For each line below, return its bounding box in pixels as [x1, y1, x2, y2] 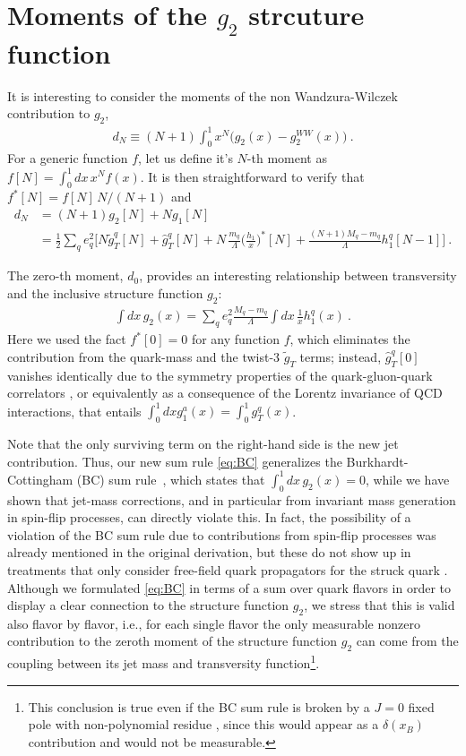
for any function [191, 330, 280, 348]
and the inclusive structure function [7, 283, 203, 302]
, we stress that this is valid [304, 596, 455, 614]
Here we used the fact [7, 330, 126, 348]
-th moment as [246, 149, 327, 168]
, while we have [365, 469, 450, 488]
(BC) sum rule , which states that [76, 469, 265, 488]
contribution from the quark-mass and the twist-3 [7, 347, 280, 365]
